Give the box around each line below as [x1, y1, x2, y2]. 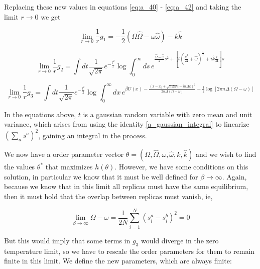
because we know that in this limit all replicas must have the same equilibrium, [4, 181, 248, 192]
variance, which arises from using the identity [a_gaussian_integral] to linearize [4, 119, 249, 129]
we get [41, 11, 61, 22]
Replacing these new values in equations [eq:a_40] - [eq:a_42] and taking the [4, 2, 241, 12]
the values [4, 161, 35, 172]
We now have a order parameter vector [4, 149, 124, 159]
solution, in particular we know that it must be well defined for [4, 171, 198, 182]
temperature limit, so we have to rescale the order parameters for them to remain [4, 245, 255, 256]
